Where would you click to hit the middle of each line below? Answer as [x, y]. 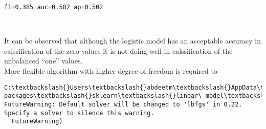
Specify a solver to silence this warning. [79, 113]
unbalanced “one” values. [43, 61]
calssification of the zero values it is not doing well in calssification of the [118, 50]
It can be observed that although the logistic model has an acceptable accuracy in [132, 41]
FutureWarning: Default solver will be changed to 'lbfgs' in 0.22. [123, 104]
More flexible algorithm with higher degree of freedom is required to [111, 71]
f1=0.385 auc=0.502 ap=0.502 [54, 7]
